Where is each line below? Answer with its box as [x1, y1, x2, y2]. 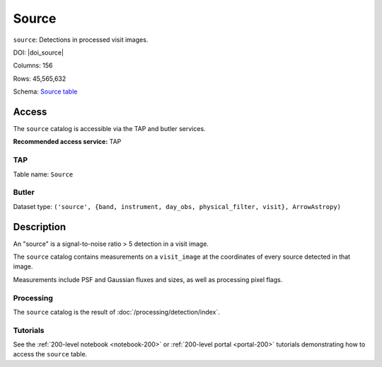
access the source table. [13, 350, 88, 358]
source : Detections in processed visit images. [13, 35, 149, 44]
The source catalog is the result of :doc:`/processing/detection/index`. [13, 307, 221, 316]
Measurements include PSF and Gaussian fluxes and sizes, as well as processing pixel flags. [13, 275, 283, 283]
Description [13, 220, 66, 233]
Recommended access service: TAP [13, 137, 122, 146]
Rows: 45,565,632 [13, 74, 66, 83]
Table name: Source [13, 170, 74, 179]
